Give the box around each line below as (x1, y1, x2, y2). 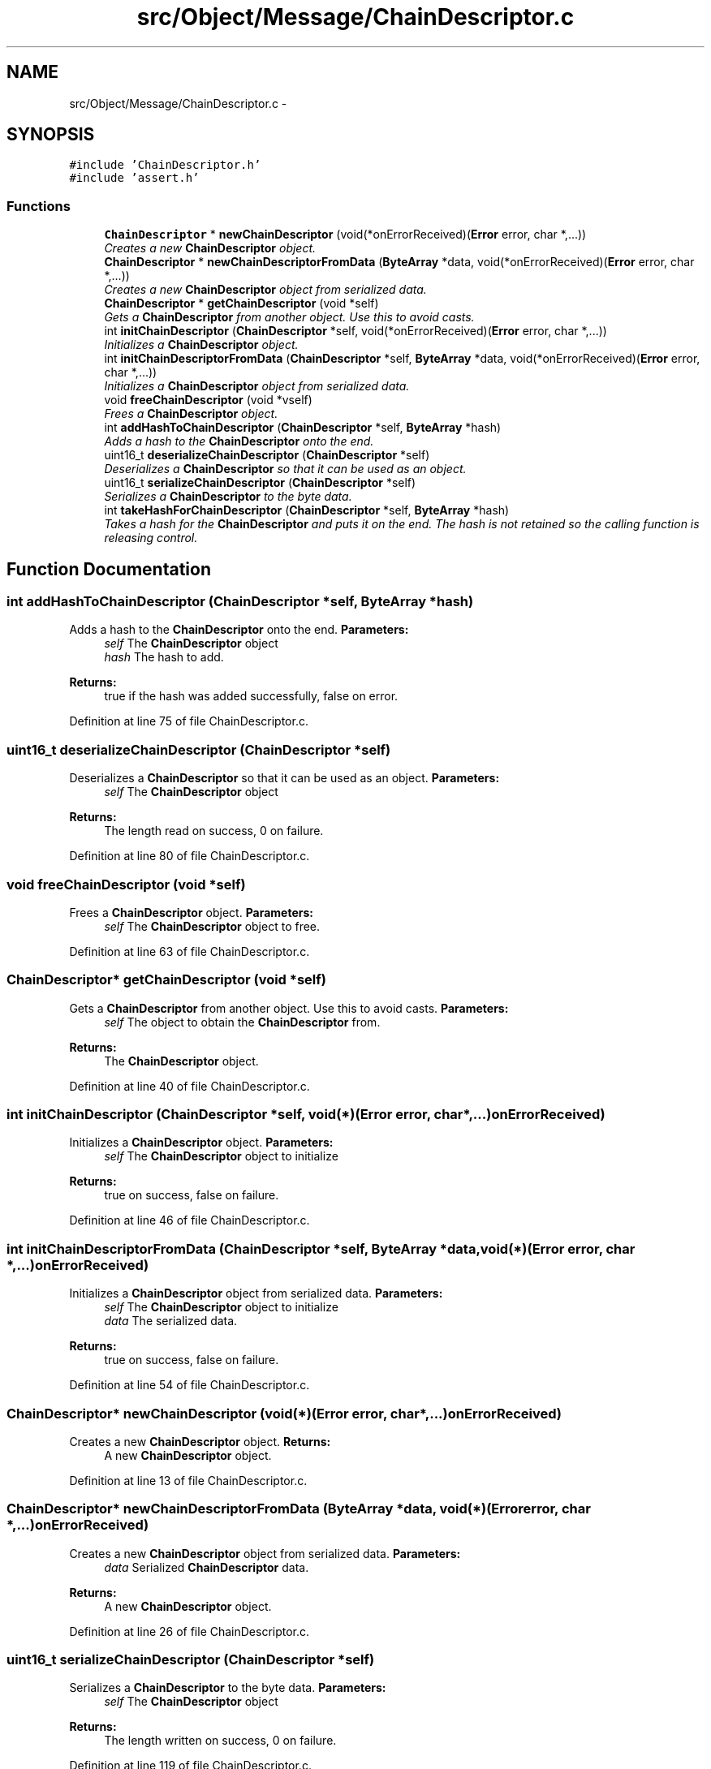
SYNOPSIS (6, 124, 95, 145)
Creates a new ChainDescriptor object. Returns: (69, 1434, 331, 1448)
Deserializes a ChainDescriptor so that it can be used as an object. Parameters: (69, 771, 500, 786)
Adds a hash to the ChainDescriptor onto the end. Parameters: (69, 622, 409, 637)
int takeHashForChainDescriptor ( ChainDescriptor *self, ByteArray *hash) (104, 503, 510, 518)
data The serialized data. (104, 1314, 238, 1328)
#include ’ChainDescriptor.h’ (69, 158, 261, 172)
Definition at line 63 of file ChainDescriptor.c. (69, 944, 310, 958)
